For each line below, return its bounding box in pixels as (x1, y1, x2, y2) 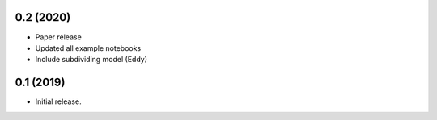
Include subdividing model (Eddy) (35, 55, 148, 64)
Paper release (35, 32, 83, 42)
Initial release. (35, 97, 82, 106)
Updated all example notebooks (35, 43, 142, 52)
